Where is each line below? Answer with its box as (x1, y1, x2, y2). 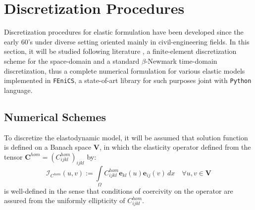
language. (4, 84, 33, 95)
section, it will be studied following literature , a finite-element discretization (4, 46, 237, 56)
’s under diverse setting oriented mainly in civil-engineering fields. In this (28, 36, 250, 46)
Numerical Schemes (4, 109, 106, 124)
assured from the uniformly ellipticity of (4, 195, 125, 206)
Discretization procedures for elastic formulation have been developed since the (4, 27, 244, 37)
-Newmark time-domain (145, 55, 217, 66)
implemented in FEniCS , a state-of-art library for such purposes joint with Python (4, 75, 252, 85)
